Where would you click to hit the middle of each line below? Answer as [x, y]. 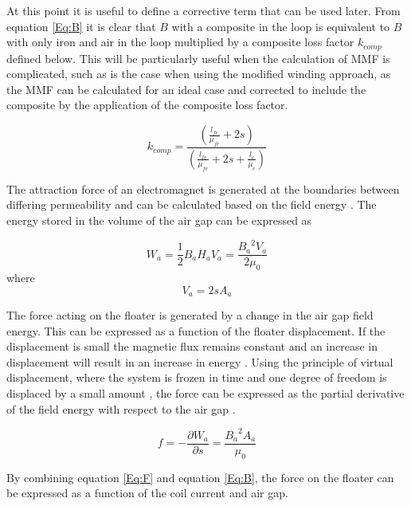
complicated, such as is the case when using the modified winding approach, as [199, 74]
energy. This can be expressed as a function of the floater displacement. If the [196, 330]
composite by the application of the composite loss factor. [147, 105]
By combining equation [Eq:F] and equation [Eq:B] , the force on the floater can [200, 477]
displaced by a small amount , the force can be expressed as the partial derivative [205, 393]
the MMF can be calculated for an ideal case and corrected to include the [186, 89]
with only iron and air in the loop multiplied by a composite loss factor [180, 42]
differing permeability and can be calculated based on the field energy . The [192, 204]
